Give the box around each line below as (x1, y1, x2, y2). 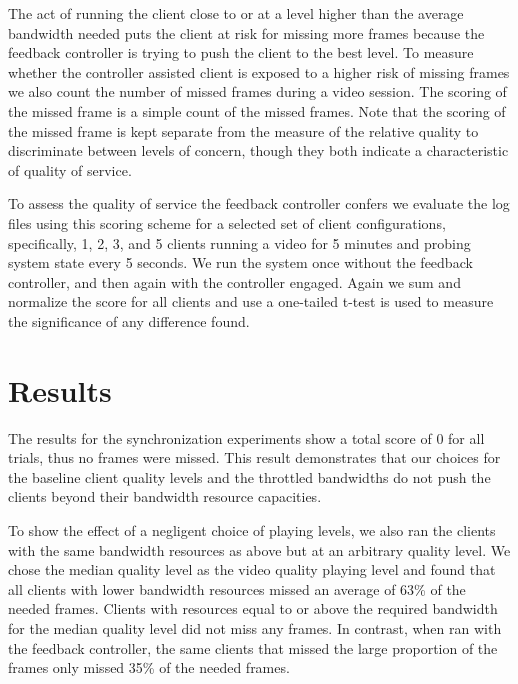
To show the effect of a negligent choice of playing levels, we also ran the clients (8, 520, 496, 540)
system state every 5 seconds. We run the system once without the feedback (8, 252, 473, 273)
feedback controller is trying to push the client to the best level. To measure (8, 42, 474, 63)
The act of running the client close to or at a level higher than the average (8, 3, 464, 23)
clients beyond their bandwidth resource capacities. (8, 486, 322, 507)
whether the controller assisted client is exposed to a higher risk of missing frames (8, 61, 510, 82)
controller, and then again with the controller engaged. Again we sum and (8, 271, 461, 292)
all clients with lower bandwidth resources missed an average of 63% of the (8, 578, 466, 599)
